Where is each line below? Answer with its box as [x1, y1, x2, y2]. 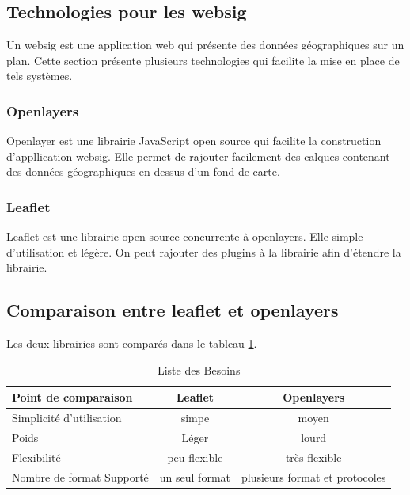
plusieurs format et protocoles [241, 468, 386, 485]
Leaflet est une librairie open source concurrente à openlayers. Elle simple [6, 228, 363, 245]
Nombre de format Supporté [12, 468, 149, 485]
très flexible [285, 448, 342, 465]
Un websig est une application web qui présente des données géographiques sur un [6, 36, 404, 53]
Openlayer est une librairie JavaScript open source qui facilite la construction [6, 132, 382, 149]
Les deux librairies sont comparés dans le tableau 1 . [6, 335, 257, 352]
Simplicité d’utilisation [12, 409, 122, 426]
